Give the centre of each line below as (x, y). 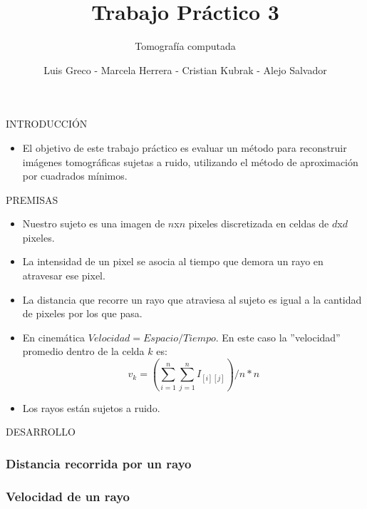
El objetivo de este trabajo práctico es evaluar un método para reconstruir (185, 147)
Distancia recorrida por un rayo (99, 463)
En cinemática (54, 337)
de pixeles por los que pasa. (82, 313)
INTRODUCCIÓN (47, 124)
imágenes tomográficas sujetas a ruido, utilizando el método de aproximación (190, 161)
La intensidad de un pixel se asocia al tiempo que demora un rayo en (173, 261)
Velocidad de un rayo (68, 496)
